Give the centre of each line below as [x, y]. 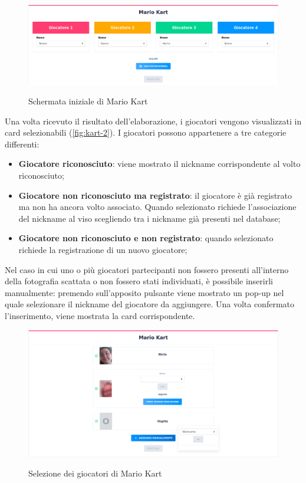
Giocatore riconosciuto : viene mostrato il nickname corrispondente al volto [159, 164]
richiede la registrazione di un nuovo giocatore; [103, 250]
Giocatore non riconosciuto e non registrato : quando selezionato [146, 238]
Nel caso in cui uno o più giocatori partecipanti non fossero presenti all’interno [147, 269]
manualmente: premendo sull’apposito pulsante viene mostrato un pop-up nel [144, 292]
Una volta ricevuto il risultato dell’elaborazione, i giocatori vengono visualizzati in [153, 121]
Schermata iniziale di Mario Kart [88, 101]
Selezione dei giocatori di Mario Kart [95, 473]
